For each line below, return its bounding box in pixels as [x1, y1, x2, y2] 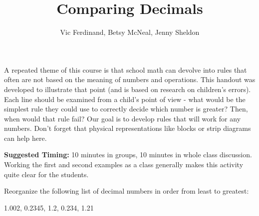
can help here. [4, 132, 47, 143]
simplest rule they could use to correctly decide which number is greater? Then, [4, 104, 248, 114]
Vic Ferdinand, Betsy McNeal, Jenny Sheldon [60, 27, 200, 37]
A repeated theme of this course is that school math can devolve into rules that [4, 64, 247, 75]
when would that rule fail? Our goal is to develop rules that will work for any [4, 113, 241, 123]
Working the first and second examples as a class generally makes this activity [4, 159, 244, 170]
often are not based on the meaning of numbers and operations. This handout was [4, 74, 256, 85]
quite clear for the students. [4, 169, 89, 179]
